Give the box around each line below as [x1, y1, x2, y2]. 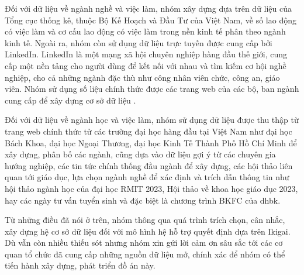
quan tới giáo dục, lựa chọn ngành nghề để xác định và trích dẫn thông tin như [5, 171, 289, 183]
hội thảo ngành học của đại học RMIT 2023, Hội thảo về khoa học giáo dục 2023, [5, 182, 298, 194]
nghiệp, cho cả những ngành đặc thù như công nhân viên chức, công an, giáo [5, 71, 280, 83]
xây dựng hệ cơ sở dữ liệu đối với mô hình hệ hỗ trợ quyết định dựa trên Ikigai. [5, 225, 291, 237]
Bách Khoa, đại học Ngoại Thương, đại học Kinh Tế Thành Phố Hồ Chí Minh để [5, 136, 297, 149]
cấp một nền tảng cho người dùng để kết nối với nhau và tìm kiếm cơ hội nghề [5, 59, 286, 71]
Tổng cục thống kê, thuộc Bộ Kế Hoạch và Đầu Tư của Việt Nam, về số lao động [5, 13, 296, 26]
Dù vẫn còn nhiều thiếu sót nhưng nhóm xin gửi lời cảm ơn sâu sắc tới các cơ [5, 236, 283, 249]
